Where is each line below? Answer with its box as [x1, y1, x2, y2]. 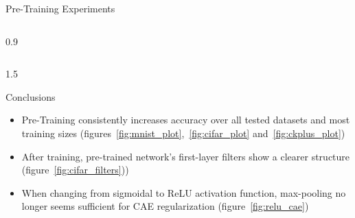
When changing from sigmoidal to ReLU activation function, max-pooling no [21, 185, 346, 199]
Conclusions [5, 89, 56, 104]
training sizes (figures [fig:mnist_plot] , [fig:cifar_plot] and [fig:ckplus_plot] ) [21, 125, 345, 140]
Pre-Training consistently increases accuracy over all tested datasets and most [21, 112, 350, 127]
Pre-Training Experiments [5, 1, 115, 15]
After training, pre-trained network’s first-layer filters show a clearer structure [21, 149, 350, 163]
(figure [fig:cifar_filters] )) [21, 162, 129, 177]
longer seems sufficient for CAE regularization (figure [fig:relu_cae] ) [21, 199, 309, 213]
